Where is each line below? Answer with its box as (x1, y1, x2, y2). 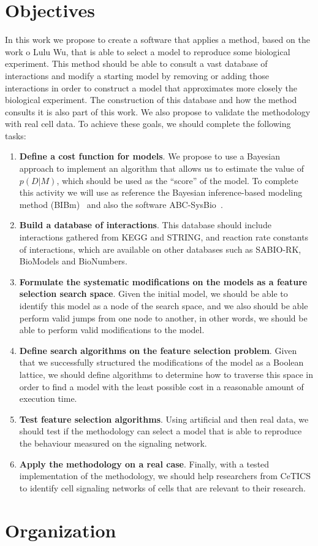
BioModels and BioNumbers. (19, 255, 127, 267)
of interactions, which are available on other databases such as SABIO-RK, (19, 242, 301, 255)
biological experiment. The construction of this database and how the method (5, 93, 297, 106)
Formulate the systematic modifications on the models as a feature (19, 275, 308, 288)
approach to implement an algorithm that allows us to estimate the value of (19, 162, 305, 175)
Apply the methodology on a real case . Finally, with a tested (19, 457, 270, 470)
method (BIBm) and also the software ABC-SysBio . (19, 198, 223, 210)
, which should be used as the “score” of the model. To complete (56, 174, 298, 186)
